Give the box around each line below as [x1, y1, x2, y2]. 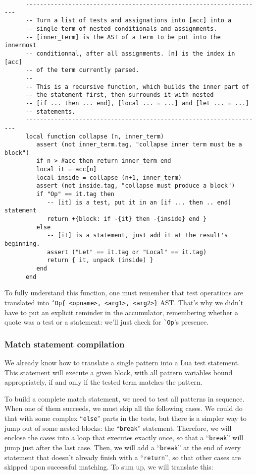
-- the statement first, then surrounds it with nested [25, 91, 214, 99]
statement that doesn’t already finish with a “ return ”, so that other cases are [4, 452, 241, 462]
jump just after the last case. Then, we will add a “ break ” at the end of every [4, 442, 241, 452]
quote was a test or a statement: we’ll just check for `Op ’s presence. [4, 317, 209, 327]
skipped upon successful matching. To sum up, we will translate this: [4, 462, 213, 472]
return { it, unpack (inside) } [47, 257, 154, 264]
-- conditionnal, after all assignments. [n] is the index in [25, 50, 235, 57]
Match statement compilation [4, 338, 125, 350]
